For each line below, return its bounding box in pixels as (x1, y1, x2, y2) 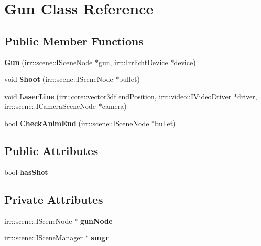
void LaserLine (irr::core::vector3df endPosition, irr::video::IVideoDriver (4, 90, 232, 101)
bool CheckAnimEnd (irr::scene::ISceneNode (4, 117, 149, 128)
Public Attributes (4, 142, 99, 158)
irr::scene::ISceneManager (4, 232, 83, 243)
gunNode (80, 215, 113, 226)
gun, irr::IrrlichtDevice (98, 56, 168, 67)
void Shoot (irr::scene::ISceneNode (4, 74, 113, 84)
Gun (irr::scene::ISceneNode (4, 56, 93, 67)
